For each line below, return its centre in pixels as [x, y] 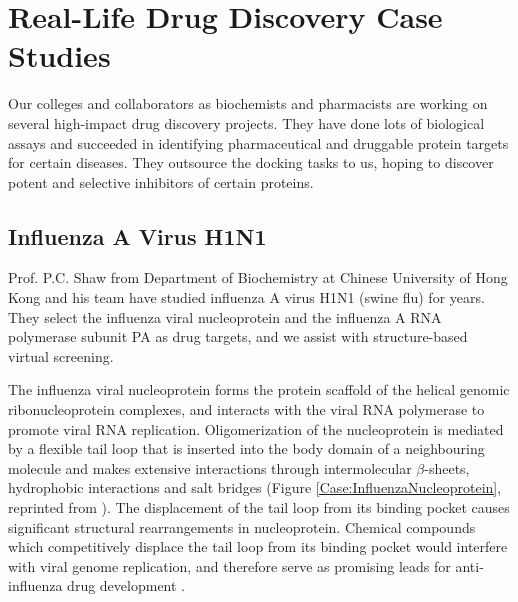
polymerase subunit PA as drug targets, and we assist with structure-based [238, 336]
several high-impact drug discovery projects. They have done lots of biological [246, 122]
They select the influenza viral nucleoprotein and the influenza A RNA [225, 316]
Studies [59, 55]
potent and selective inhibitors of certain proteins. [161, 181]
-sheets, [447, 467]
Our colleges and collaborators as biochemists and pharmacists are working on [248, 103]
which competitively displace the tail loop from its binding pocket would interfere [258, 546]
